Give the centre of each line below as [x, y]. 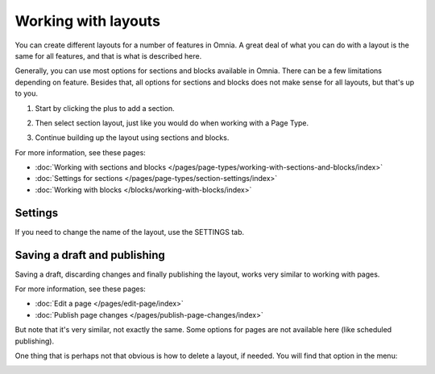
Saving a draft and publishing [90, 255]
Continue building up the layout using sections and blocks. [132, 138]
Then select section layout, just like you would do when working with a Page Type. [172, 123]
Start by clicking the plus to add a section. [105, 108]
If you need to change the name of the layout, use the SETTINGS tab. [130, 232]
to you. [27, 93]
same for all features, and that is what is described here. [108, 55]
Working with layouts [88, 21]
